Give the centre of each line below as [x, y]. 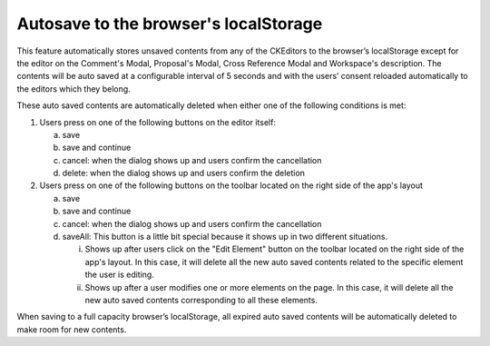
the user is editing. [119, 275]
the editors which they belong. [73, 89]
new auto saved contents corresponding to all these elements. [201, 300]
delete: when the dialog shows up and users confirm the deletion [184, 173]
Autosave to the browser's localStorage [170, 24]
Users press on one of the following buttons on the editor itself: [158, 122]
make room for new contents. [72, 329]
